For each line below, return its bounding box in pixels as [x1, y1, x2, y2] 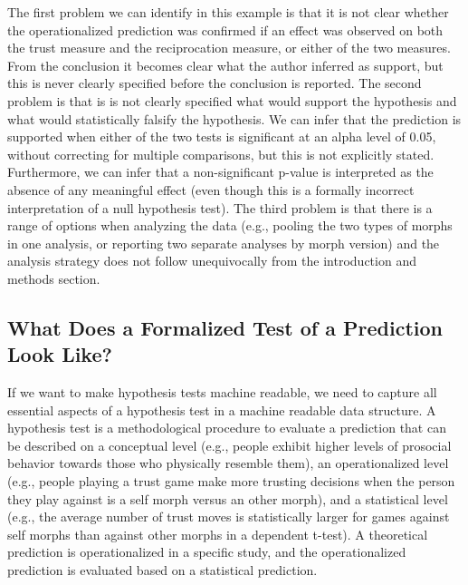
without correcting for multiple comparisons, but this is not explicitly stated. [7, 144, 435, 163]
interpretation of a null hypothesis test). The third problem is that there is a [7, 198, 433, 217]
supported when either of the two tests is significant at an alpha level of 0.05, [7, 127, 436, 146]
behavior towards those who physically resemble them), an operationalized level [7, 453, 449, 473]
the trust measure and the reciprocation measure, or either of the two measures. [7, 38, 451, 57]
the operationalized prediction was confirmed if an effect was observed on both [7, 20, 444, 39]
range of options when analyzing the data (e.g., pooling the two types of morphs [7, 216, 453, 235]
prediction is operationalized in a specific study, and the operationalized [7, 542, 406, 561]
